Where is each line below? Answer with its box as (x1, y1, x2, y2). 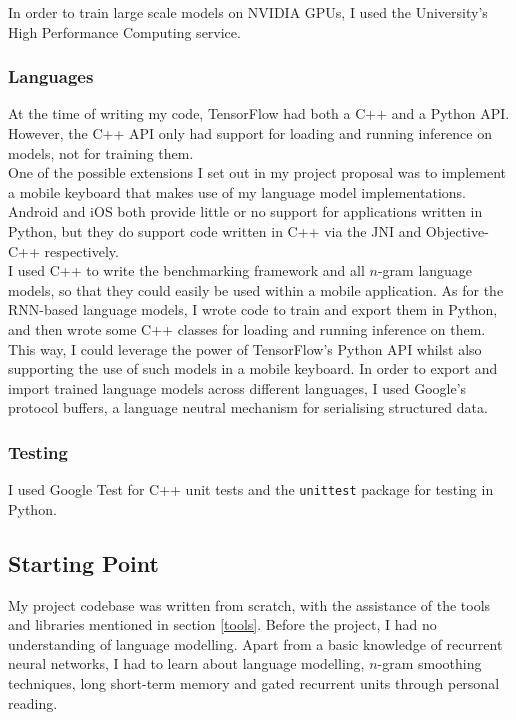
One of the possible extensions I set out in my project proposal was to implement (8, 162, 506, 183)
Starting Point (8, 547, 159, 578)
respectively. (44, 240, 119, 261)
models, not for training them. (8, 142, 194, 163)
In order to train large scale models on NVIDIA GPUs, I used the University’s (8, 2, 488, 22)
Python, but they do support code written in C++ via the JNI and (8, 220, 422, 241)
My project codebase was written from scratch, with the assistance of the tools (8, 594, 491, 615)
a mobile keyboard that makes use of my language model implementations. (8, 181, 466, 202)
